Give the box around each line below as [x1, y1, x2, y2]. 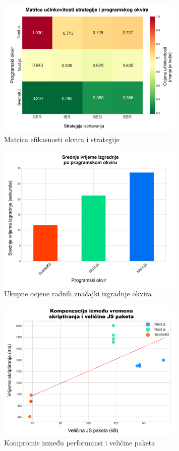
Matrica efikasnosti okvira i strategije [4, 134, 120, 144]
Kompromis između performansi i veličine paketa [4, 437, 155, 448]
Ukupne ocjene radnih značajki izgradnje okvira [4, 288, 152, 299]
